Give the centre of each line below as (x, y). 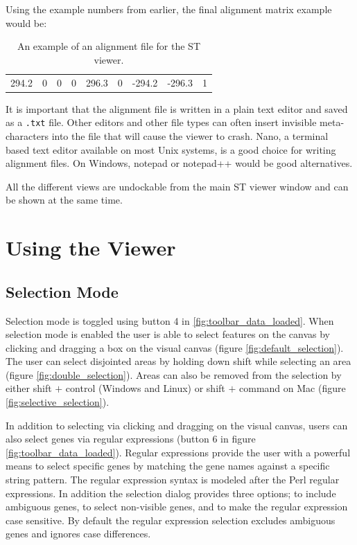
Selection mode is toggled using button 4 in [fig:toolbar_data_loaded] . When (170, 320)
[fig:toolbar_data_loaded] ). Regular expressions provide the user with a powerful (178, 452)
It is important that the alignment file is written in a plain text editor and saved (177, 108)
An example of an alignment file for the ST (109, 46)
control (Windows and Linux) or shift (145, 388)
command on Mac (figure (293, 388)
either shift (29, 388)
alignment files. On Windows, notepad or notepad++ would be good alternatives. (179, 163)
